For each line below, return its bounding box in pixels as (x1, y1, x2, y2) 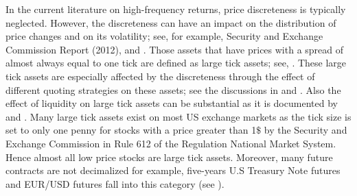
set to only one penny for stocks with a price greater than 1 (5, 123, 257, 137)
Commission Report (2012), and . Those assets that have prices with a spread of (5, 42, 344, 56)
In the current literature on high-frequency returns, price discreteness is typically (5, 2, 346, 16)
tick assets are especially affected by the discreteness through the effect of (5, 69, 315, 83)
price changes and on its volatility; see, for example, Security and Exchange (5, 29, 323, 43)
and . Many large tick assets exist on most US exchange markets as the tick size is (5, 109, 352, 123)
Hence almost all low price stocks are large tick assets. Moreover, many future (5, 149, 333, 164)
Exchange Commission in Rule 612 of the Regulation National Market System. (5, 136, 336, 150)
